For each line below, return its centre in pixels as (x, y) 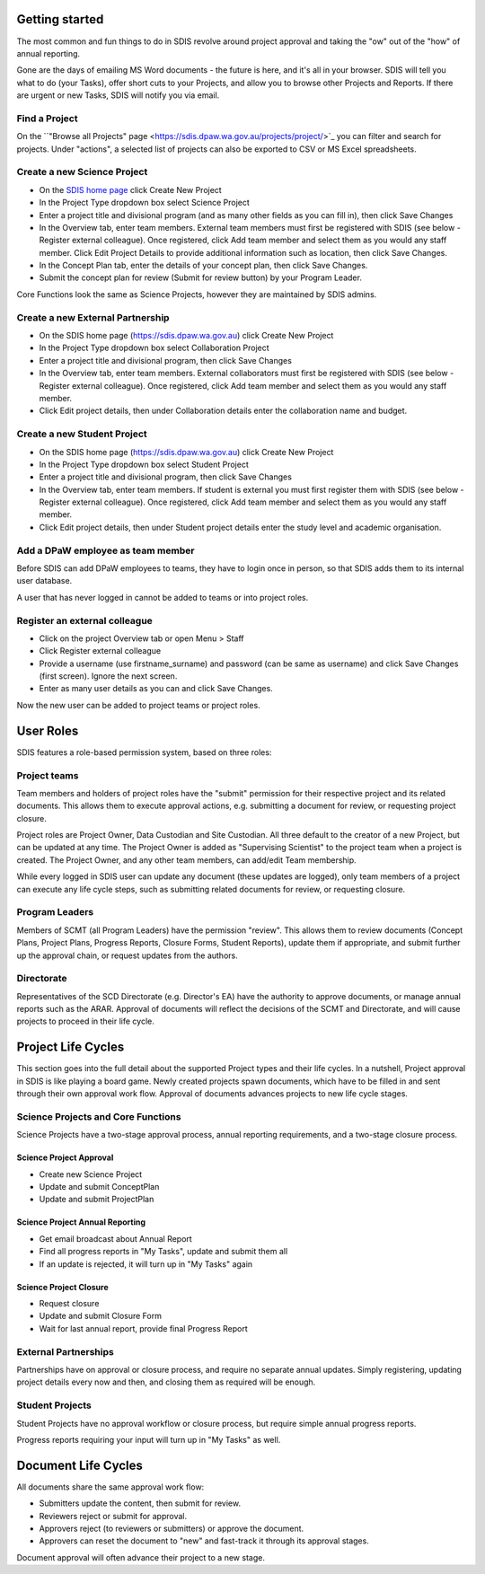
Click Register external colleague (100, 651)
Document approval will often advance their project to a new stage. (141, 1557)
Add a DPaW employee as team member (106, 550)
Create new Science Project (91, 1174)
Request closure (69, 1304)
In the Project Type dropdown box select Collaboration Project (154, 348)
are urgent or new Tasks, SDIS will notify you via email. (118, 95)
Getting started (60, 19)
